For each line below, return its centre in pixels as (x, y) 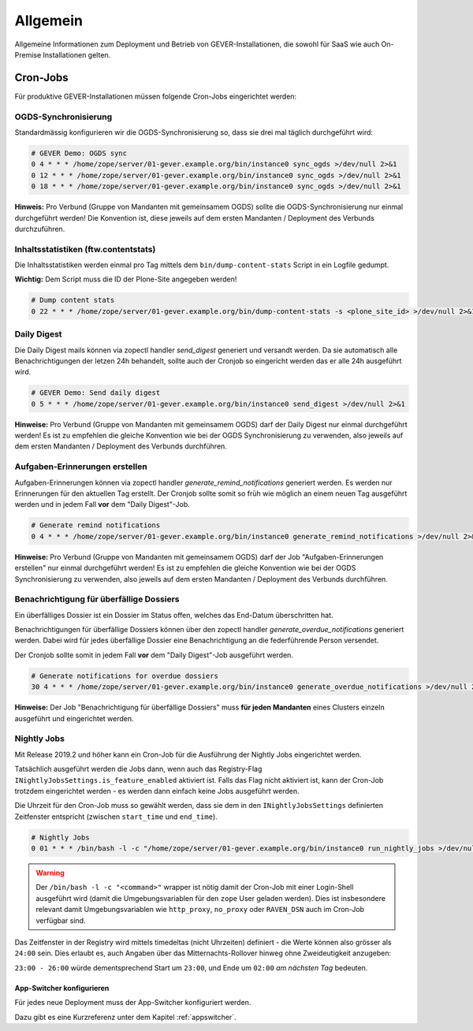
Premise (28, 54)
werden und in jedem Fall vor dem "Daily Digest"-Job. (102, 504)
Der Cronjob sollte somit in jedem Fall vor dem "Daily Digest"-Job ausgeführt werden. (154, 655)
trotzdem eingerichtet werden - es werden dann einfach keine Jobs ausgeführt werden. (157, 791)
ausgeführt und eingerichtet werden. (74, 718)
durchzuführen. (40, 229)
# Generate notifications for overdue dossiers (125, 676)
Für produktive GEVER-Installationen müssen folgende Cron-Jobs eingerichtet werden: (156, 96)
